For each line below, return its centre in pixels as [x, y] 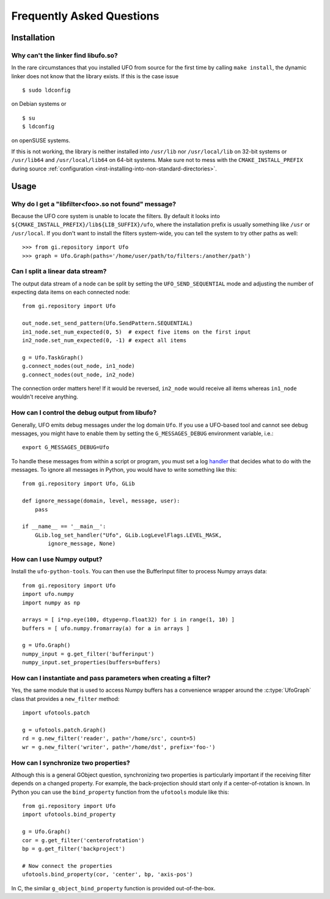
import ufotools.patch [56, 713]
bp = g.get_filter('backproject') [74, 849]
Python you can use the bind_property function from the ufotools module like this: [120, 792]
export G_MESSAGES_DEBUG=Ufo [66, 447]
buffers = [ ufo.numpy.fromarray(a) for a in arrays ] [106, 628]
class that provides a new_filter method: [65, 699]
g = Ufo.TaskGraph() [53, 357]
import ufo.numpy [48, 594]
